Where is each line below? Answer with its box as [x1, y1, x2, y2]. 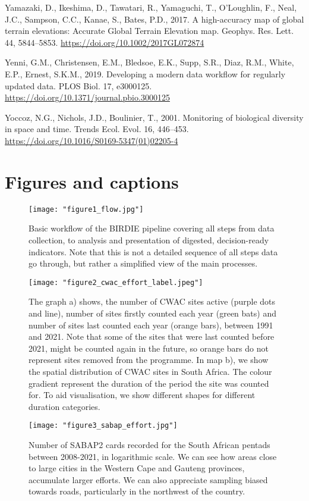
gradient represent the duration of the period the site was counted [29, 377, 269, 389]
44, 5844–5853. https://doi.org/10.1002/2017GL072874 [5, 36, 204, 48]
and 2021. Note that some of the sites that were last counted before [29, 330, 275, 343]
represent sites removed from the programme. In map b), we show [29, 353, 269, 366]
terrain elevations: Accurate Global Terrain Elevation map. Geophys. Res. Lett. [5, 24, 294, 37]
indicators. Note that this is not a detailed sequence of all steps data [29, 245, 278, 258]
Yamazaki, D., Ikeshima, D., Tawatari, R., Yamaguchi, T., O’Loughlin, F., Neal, [5, 1, 297, 13]
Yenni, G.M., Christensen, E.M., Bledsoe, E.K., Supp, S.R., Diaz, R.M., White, [5, 56, 294, 68]
